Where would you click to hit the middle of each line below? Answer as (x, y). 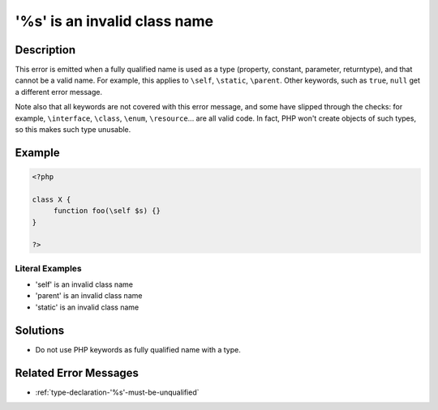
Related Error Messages (77, 373)
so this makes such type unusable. (73, 130)
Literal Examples (48, 268)
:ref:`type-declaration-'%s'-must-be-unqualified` (117, 392)
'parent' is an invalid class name (89, 296)
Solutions (40, 330)
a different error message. (59, 92)
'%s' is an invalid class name (114, 21)
